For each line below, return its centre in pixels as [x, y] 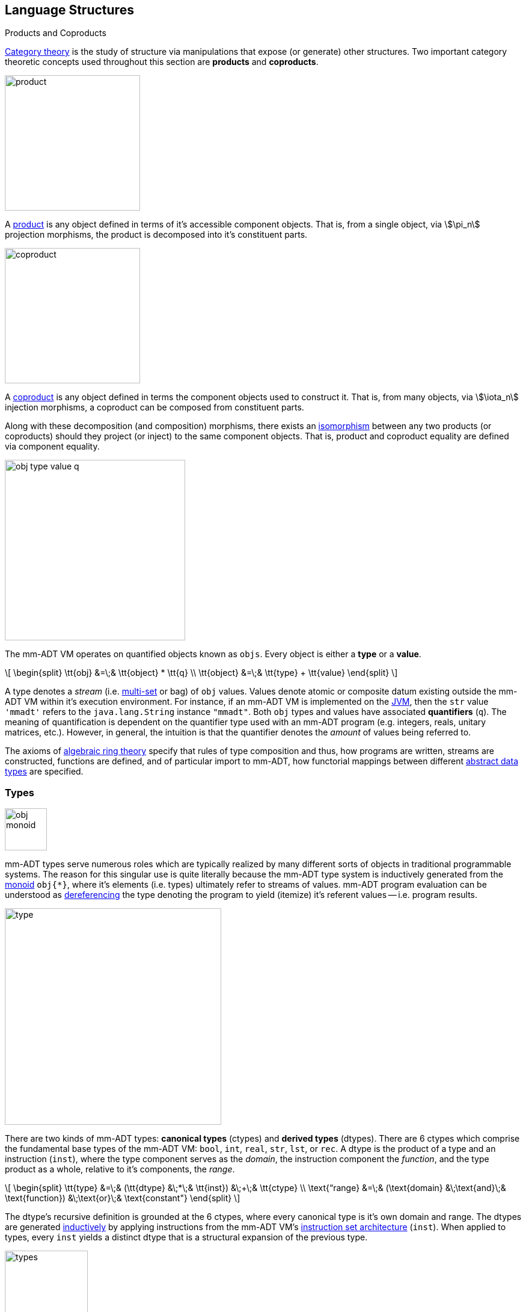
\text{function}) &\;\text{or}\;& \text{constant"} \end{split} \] [123, 1198]
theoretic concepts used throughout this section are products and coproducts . [162, 62]
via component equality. [52, 447]
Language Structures [69, 10]
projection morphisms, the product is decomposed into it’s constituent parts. [156, 235]
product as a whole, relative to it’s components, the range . [120, 1169]
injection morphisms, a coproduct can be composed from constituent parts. [154, 407]
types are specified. [44, 772]
